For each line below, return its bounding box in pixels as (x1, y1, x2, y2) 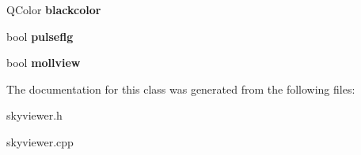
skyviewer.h (6, 107, 63, 124)
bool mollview (6, 54, 81, 71)
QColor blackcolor (6, 2, 101, 17)
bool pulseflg (6, 28, 74, 44)
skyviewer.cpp (6, 133, 74, 149)
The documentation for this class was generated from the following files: (6, 80, 355, 97)
